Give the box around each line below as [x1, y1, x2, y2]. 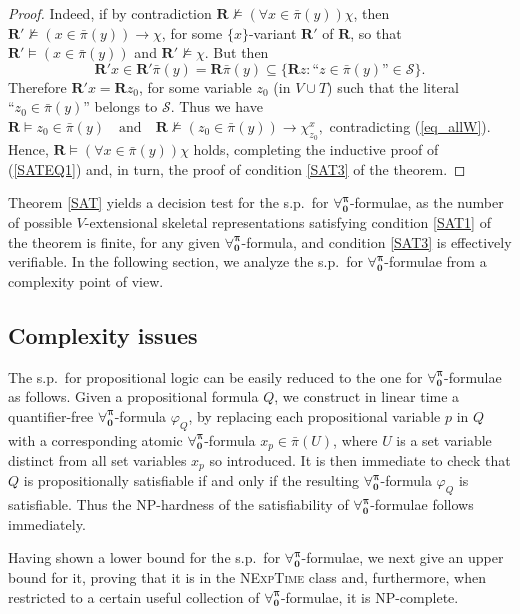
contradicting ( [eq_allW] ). [329, 115, 491, 136]
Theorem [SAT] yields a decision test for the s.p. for [8, 192, 329, 213]
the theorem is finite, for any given [8, 231, 221, 252]
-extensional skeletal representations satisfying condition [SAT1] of [84, 211, 491, 232]
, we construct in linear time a [274, 386, 460, 407]
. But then [204, 42, 269, 63]
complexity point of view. [8, 270, 164, 291]
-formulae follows [370, 494, 474, 515]
